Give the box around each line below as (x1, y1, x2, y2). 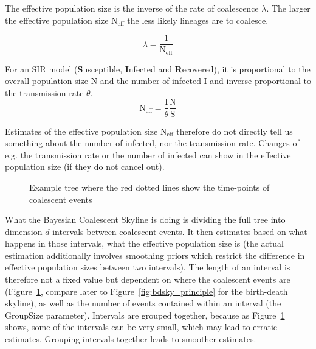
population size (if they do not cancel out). (5, 160, 165, 173)
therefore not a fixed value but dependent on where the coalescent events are (5, 273, 290, 286)
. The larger (266, 2, 311, 14)
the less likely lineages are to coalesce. (127, 13, 269, 26)
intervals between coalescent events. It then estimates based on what (52, 225, 307, 238)
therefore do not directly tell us (176, 124, 293, 137)
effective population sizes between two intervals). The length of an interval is (5, 261, 290, 273)
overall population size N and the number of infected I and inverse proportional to (5, 74, 311, 87)
